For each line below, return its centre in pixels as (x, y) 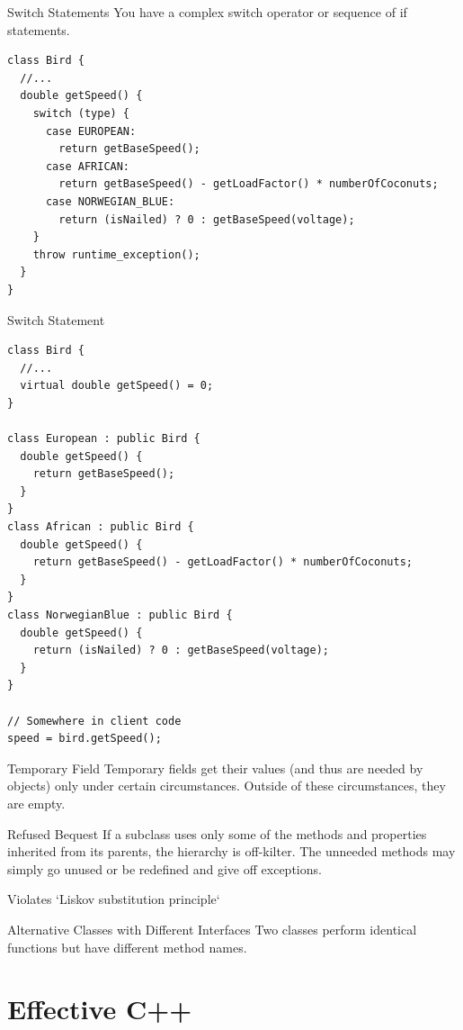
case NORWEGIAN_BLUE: (110, 201)
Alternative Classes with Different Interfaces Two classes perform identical (212, 929)
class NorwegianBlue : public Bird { (120, 615)
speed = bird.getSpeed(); (85, 739)
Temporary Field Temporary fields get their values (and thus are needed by (215, 768)
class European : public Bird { (104, 439)
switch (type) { (81, 113)
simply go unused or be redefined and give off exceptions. (165, 868)
